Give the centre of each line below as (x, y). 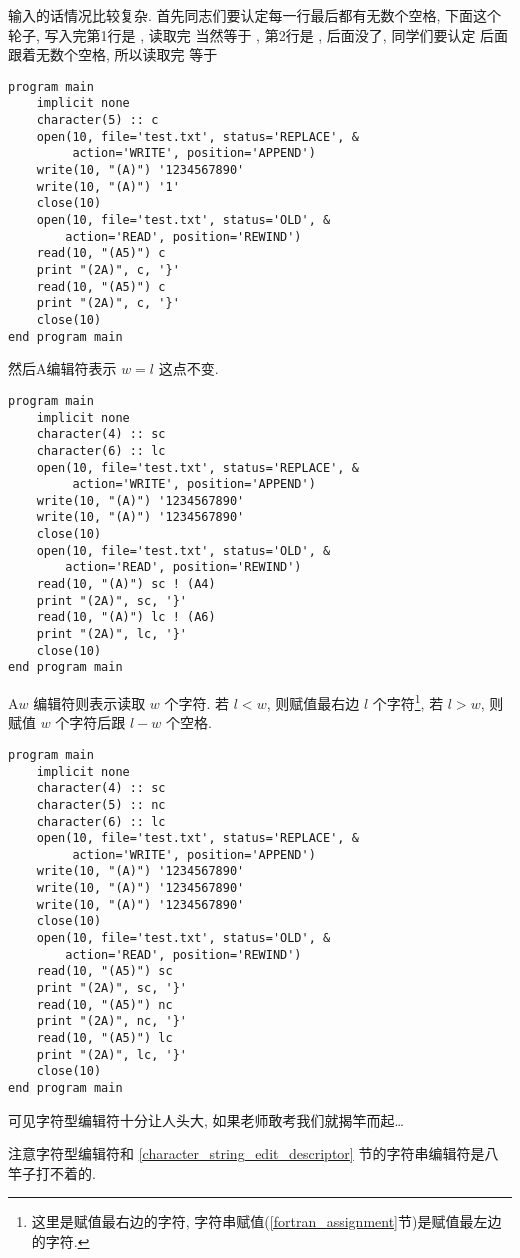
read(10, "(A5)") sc (104, 971)
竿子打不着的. (52, 1172)
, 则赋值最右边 (313, 702)
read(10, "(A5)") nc (104, 1004)
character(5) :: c (97, 120)
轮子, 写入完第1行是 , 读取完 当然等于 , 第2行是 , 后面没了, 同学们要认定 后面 (258, 34)
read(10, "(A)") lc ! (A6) (126, 617)
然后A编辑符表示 (62, 368)
